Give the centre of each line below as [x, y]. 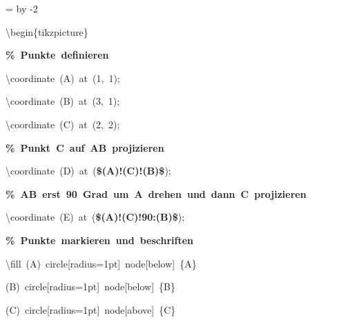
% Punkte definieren [57, 55]
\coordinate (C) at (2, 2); [63, 124]
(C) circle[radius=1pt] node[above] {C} [91, 309]
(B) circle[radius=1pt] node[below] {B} [90, 286]
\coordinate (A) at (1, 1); [63, 78]
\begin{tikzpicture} [47, 31]
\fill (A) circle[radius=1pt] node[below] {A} [101, 263]
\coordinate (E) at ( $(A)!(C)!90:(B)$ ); [95, 217]
